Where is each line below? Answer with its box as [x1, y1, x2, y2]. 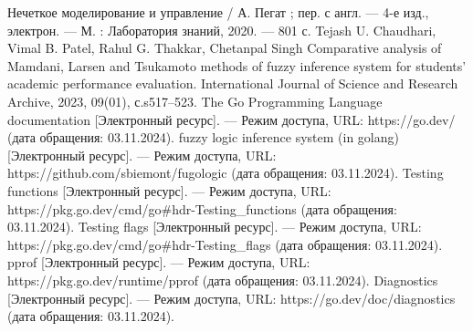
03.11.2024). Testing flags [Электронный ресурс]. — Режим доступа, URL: [7, 217, 422, 236]
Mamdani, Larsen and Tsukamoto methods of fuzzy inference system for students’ [7, 56, 467, 75]
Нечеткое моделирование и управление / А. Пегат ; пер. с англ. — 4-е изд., [7, 3, 429, 21]
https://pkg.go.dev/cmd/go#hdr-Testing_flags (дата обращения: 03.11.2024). [7, 234, 443, 254]
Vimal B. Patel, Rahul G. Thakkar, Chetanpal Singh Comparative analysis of [7, 38, 442, 57]
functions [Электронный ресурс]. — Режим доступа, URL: [7, 181, 331, 200]
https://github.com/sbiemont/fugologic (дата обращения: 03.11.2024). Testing [7, 163, 444, 182]
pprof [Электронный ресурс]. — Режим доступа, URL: [7, 253, 310, 272]
